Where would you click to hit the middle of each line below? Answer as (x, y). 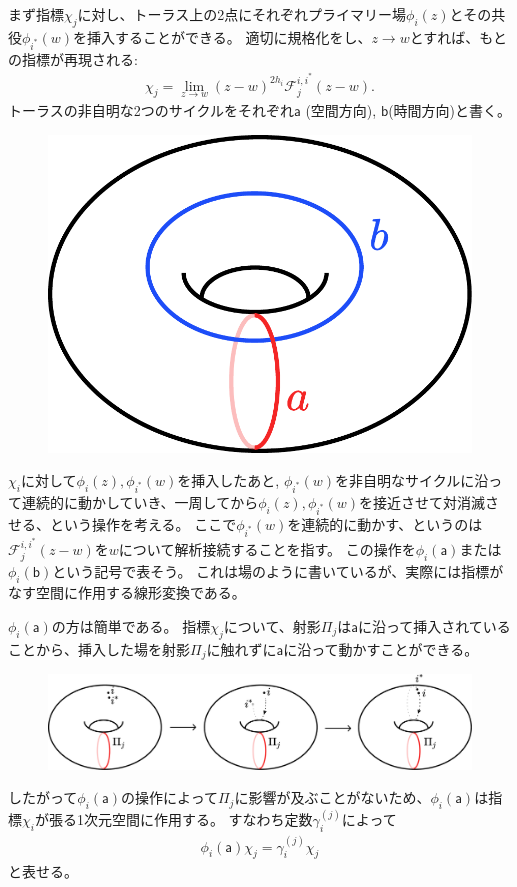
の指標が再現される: (73, 58)
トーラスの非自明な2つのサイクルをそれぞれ (151, 110)
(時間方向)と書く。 (450, 110)
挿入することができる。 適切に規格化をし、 (229, 36)
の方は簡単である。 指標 (131, 625)
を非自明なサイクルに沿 (412, 480)
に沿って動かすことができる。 (381, 648)
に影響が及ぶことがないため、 (332, 797)
